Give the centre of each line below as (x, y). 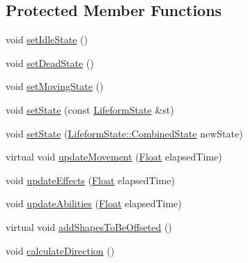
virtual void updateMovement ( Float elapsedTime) (114, 157)
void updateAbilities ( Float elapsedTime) (94, 203)
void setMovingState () (55, 86)
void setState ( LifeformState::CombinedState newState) (124, 133)
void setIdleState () (47, 39)
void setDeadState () (50, 62)
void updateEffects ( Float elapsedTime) (90, 180)
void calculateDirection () (60, 250)
